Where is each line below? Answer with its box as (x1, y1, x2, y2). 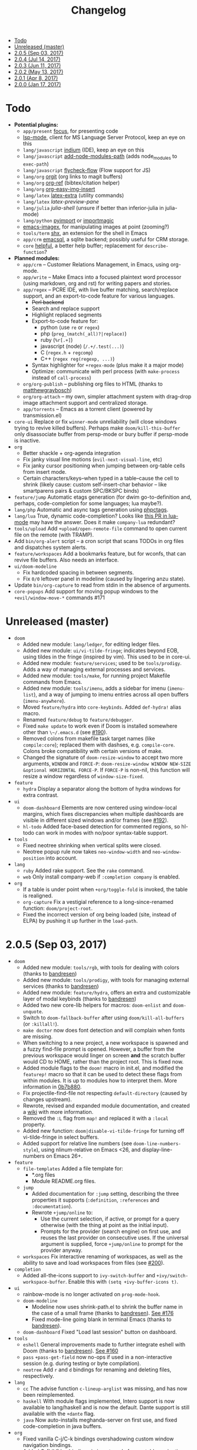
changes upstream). (22, 1096, 72, 1103)
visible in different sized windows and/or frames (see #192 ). (22, 816, 169, 824)
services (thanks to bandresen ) (22, 983, 99, 990)
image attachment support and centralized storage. (22, 399, 148, 406)
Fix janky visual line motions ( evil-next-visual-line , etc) (22, 456, 163, 463)
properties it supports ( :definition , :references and (31, 1196, 160, 1203)
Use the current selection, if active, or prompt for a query (40, 1215, 180, 1222)
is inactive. (14, 437, 41, 444)
